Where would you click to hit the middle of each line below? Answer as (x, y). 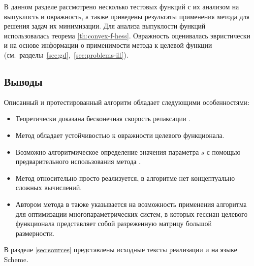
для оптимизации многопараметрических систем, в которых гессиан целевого (131, 214)
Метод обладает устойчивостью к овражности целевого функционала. (120, 135)
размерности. (35, 233)
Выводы (23, 81)
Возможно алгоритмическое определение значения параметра (107, 151)
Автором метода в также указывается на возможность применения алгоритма (131, 204)
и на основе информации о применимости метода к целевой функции (108, 45)
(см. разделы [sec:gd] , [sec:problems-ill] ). (66, 54)
